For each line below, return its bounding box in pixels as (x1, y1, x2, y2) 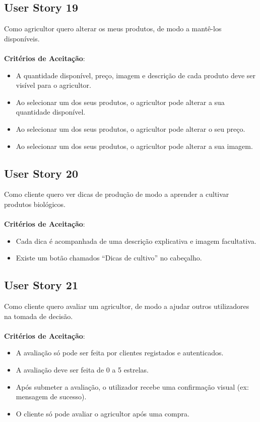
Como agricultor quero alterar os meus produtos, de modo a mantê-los (4, 23, 222, 34)
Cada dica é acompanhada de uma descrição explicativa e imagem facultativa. (16, 235, 256, 246)
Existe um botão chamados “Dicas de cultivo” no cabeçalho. (16, 252, 202, 263)
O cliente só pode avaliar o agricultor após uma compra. (16, 408, 189, 418)
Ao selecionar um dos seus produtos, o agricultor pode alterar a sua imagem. (16, 140, 253, 151)
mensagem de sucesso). (16, 391, 87, 402)
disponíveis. (4, 33, 40, 43)
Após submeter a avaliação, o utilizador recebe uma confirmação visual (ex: (16, 381, 249, 392)
